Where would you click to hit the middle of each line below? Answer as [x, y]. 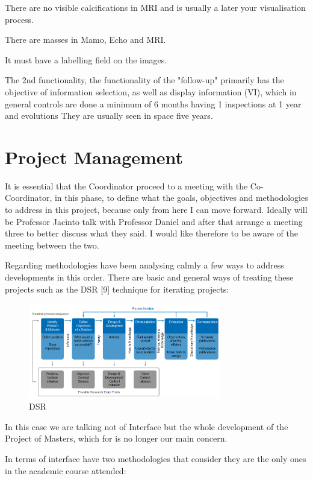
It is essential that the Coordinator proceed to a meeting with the [126, 186]
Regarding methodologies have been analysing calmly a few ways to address [144, 265]
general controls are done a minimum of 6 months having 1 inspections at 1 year [153, 103]
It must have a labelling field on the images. [86, 59]
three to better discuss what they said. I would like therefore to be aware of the [151, 233]
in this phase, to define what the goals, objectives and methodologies [181, 198]
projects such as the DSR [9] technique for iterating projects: [117, 289]
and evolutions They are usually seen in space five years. [109, 116]
